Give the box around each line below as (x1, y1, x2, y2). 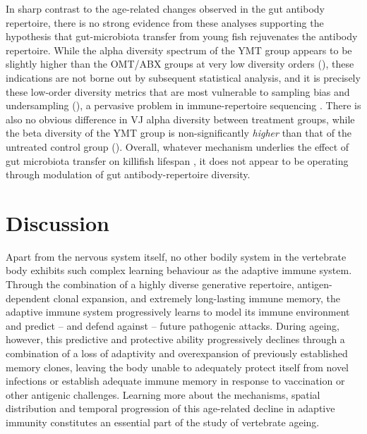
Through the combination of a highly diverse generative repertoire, (6, 277, 294, 292)
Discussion (6, 208, 109, 237)
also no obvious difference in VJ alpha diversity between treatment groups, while (6, 111, 355, 126)
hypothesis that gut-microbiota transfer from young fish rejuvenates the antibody (6, 29, 358, 44)
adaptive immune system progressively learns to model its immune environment (6, 304, 350, 319)
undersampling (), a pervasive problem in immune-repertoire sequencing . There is (6, 98, 361, 113)
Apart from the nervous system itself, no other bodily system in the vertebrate (6, 249, 347, 263)
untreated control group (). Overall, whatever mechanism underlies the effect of (6, 139, 349, 154)
